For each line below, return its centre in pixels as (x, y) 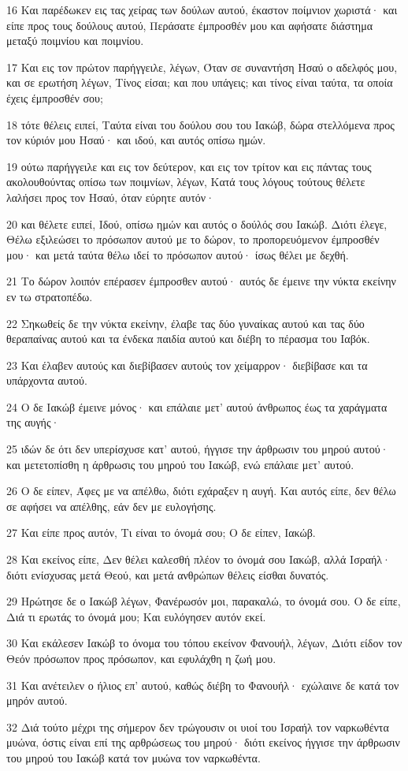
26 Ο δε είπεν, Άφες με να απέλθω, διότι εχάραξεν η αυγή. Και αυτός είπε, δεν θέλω (201, 491)
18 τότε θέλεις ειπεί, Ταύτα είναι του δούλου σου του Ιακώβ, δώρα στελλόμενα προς (200, 124)
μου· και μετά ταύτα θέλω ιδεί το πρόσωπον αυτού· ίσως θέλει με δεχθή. (178, 254)
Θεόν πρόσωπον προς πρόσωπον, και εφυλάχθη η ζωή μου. (141, 658)
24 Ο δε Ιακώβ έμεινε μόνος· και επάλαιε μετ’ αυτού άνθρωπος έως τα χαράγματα (197, 406)
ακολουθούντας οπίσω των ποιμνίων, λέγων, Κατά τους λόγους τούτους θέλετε (186, 182)
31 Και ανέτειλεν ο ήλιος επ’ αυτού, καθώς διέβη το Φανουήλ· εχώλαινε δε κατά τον (203, 685)
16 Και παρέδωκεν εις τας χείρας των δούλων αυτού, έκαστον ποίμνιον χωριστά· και (202, 9)
